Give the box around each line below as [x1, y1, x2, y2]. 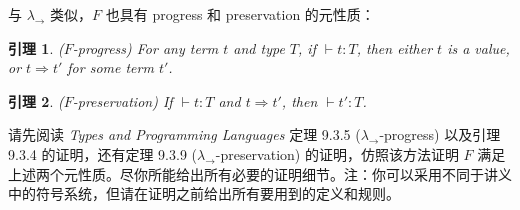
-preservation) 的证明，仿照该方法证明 [215, 143, 459, 164]
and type [233, 37, 285, 58]
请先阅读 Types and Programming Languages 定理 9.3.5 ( [8, 124, 361, 145]
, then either [356, 37, 433, 58]
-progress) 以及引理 [379, 124, 501, 145]
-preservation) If [72, 90, 173, 111]
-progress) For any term [72, 37, 219, 58]
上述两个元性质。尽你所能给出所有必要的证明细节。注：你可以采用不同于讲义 [8, 163, 512, 184]
